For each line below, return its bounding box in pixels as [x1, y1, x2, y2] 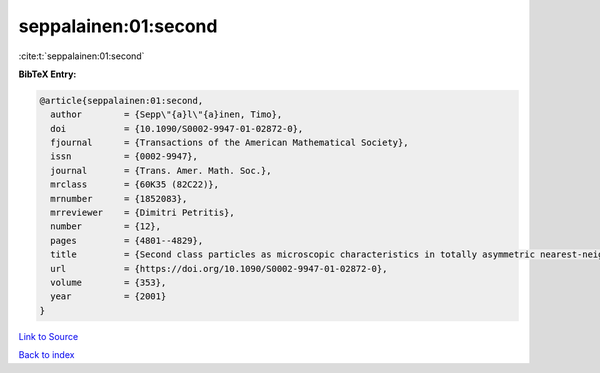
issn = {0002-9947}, [50, 151, 199, 162]
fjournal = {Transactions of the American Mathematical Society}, [50, 137, 409, 149]
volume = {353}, [50, 277, 167, 288]
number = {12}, [50, 221, 162, 232]
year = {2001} [50, 291, 167, 302]
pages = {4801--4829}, [50, 235, 204, 246]
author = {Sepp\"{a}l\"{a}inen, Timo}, [50, 109, 283, 120]
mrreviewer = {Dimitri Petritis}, [50, 207, 235, 219]
